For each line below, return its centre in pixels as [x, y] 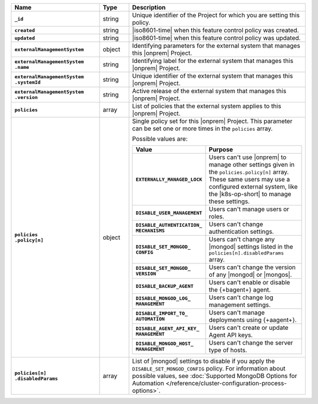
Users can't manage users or [249, 209]
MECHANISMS [150, 231]
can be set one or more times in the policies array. [203, 128]
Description [149, 7]
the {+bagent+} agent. [240, 290]
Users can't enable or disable [249, 282]
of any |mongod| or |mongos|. [250, 275]
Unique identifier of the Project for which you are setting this [216, 15]
